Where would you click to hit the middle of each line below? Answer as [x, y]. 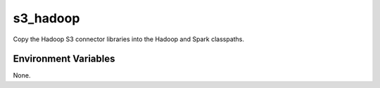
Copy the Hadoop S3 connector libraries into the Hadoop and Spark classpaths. [129, 39]
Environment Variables [64, 59]
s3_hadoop [46, 18]
